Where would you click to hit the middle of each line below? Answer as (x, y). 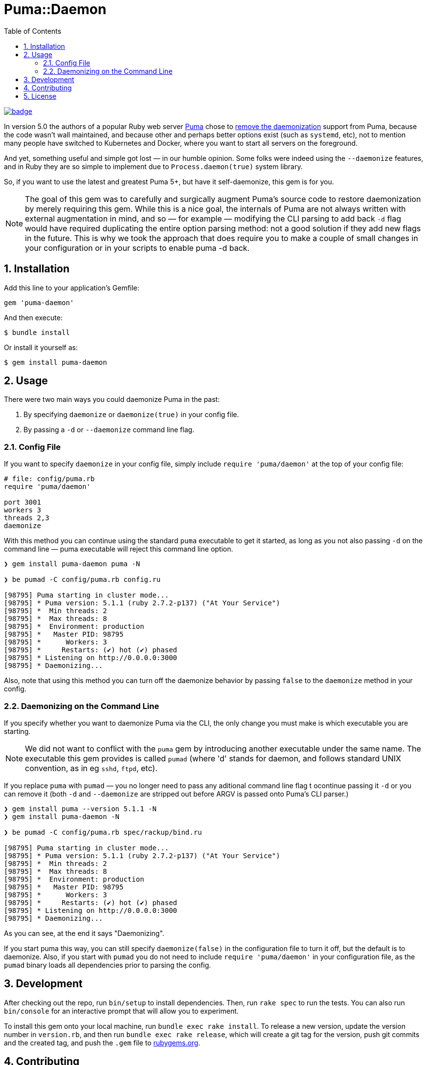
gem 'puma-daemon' (39, 302)
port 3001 (22, 502)
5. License (40, 96)
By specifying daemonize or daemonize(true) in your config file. (131, 415)
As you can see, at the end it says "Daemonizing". (84, 933)
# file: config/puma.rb (49, 479)
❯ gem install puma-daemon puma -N (72, 564)
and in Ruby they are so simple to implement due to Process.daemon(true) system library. (153, 166)
